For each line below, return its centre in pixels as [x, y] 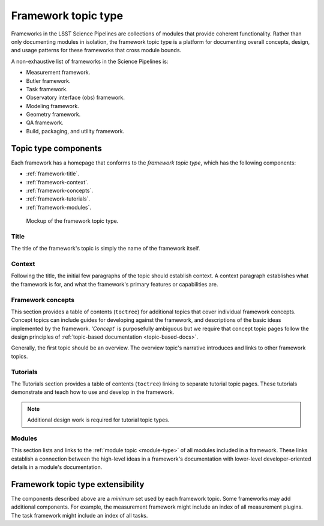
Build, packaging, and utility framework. [75, 131]
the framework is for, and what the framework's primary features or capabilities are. [115, 284]
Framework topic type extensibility [78, 484]
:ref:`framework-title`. [52, 174]
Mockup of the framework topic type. [72, 221]
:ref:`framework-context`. [58, 182]
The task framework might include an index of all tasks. [79, 515]
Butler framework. [49, 80]
